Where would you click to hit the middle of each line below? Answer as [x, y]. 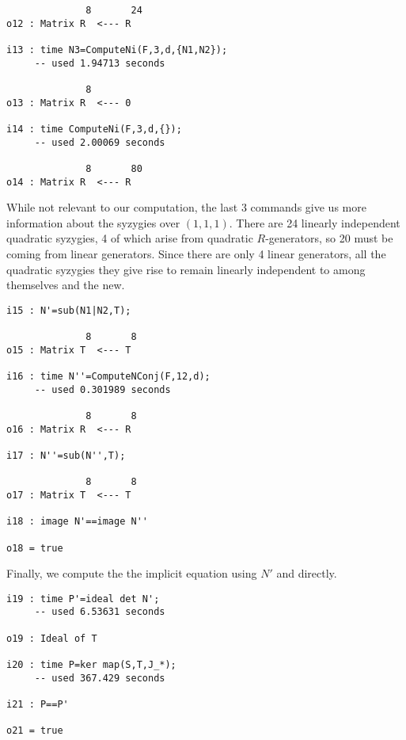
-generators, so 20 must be [329, 238]
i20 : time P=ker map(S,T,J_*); [91, 665]
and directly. [307, 573]
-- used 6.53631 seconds [100, 612]
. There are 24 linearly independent [315, 222]
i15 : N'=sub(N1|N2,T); [69, 310]
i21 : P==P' [38, 705]
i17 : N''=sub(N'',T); [66, 455]
